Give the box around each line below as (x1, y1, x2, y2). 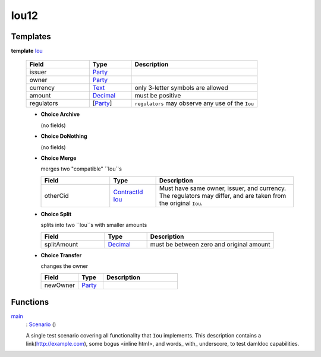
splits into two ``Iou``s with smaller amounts (40, 222, 147, 229)
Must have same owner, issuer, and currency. (159, 184, 287, 192)
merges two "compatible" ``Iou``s (40, 165, 122, 172)
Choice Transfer (40, 251, 82, 258)
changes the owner (40, 262, 89, 270)
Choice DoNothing (40, 132, 87, 140)
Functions (11, 297, 49, 307)
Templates (11, 31, 51, 42)
